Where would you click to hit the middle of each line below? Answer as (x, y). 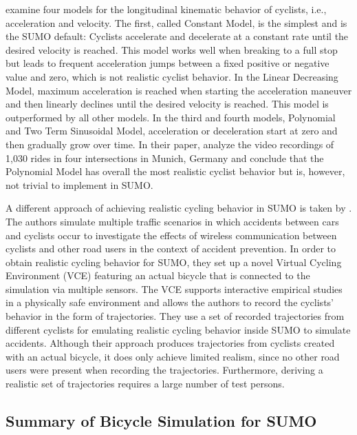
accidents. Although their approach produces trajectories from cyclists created (170, 343)
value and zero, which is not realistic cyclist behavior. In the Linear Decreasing (172, 76)
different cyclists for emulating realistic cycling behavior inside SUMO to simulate (178, 329)
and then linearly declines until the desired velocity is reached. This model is (167, 104)
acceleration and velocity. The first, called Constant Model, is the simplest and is (176, 22)
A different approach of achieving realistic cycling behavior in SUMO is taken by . (179, 208)
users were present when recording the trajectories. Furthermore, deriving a (164, 370)
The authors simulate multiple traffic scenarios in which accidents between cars (172, 221)
